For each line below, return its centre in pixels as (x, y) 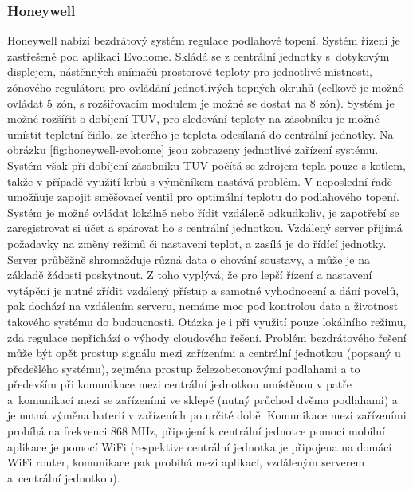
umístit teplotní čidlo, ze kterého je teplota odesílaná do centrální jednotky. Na (201, 134)
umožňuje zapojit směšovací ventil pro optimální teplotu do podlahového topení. (203, 197)
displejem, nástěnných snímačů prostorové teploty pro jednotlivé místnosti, (190, 71)
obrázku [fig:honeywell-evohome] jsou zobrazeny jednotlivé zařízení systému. (193, 150)
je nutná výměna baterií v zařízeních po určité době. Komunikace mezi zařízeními (207, 415)
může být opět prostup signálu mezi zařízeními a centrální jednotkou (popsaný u (204, 353)
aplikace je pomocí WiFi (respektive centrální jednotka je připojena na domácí (200, 446)
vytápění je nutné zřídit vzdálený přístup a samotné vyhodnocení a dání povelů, (203, 290)
